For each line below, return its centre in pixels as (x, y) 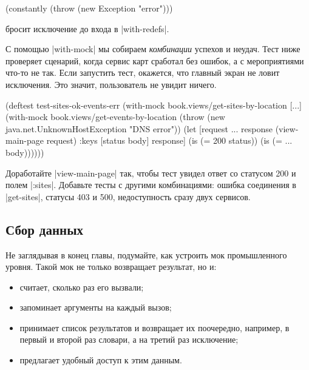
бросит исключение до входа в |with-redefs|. (87, 28)
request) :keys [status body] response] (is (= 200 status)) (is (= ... (169, 140)
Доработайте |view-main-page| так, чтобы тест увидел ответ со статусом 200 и (151, 173)
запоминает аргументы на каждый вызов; (96, 307)
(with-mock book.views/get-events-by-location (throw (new (115, 117)
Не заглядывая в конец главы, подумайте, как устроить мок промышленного (146, 254)
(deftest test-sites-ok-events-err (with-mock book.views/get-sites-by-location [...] (154, 105)
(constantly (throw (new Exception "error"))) (89, 8)
